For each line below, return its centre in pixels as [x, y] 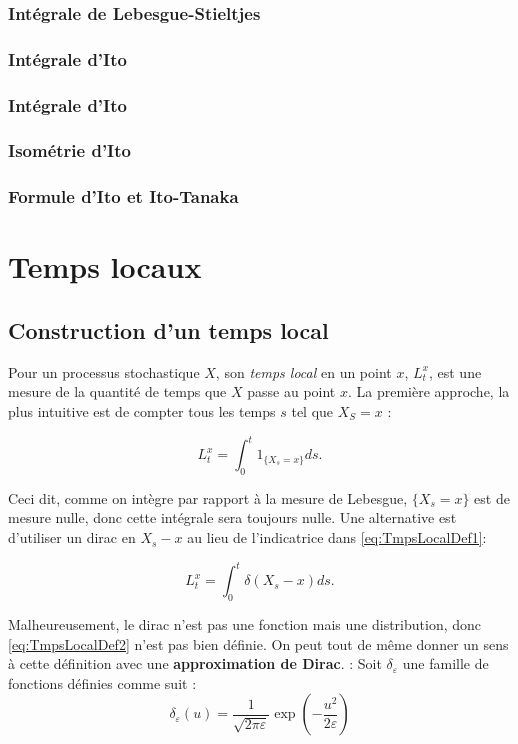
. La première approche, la [428, 391]
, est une [455, 371]
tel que [312, 410]
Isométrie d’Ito [69, 150]
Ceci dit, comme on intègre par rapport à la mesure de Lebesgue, [208, 497]
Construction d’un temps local [168, 329]
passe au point [291, 391]
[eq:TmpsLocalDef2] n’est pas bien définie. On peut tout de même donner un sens [258, 643]
